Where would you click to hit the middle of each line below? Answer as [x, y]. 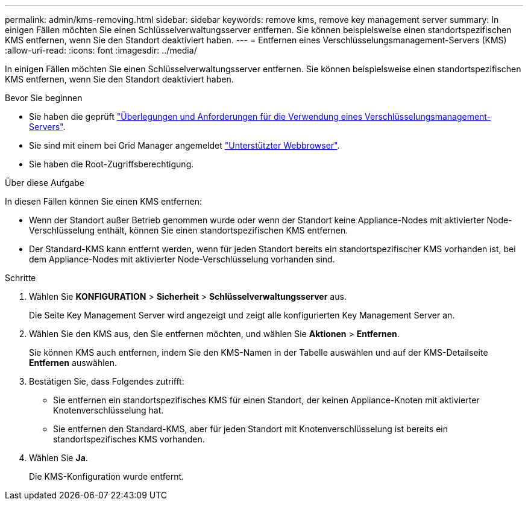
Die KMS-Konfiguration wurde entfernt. [107, 476]
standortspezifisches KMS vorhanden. [129, 439]
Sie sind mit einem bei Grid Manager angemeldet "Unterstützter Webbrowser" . [184, 145]
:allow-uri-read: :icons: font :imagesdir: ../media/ [101, 50]
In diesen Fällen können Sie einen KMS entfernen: [103, 201]
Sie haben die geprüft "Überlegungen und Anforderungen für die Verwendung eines [196, 116]
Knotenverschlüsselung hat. [108, 410]
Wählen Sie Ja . [58, 458]
